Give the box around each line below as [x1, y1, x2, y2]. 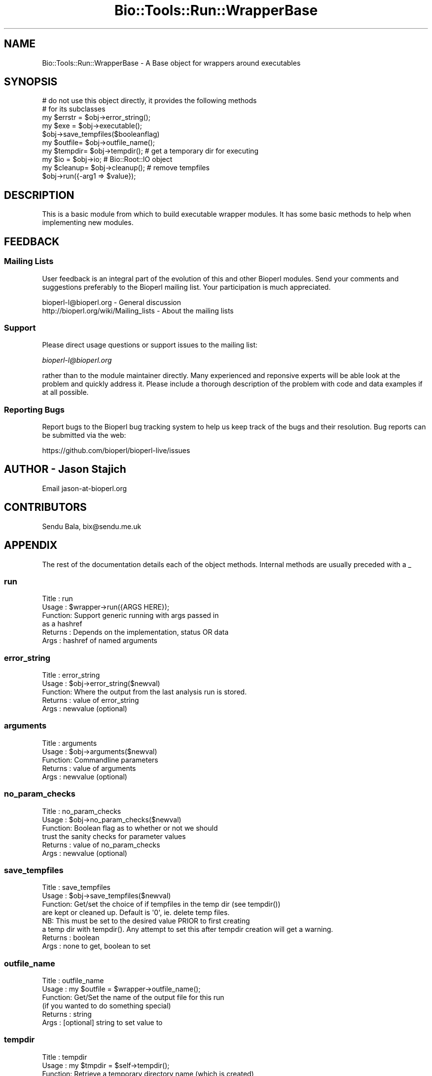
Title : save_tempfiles [42, 883, 111, 892]
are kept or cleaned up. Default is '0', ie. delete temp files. [42, 908, 230, 917]
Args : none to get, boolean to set [42, 942, 151, 951]
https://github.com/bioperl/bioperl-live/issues [42, 446, 190, 455]
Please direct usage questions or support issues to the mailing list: [42, 341, 257, 349]
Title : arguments [42, 738, 97, 747]
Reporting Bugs [4, 404, 65, 415]
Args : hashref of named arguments [42, 636, 157, 645]
